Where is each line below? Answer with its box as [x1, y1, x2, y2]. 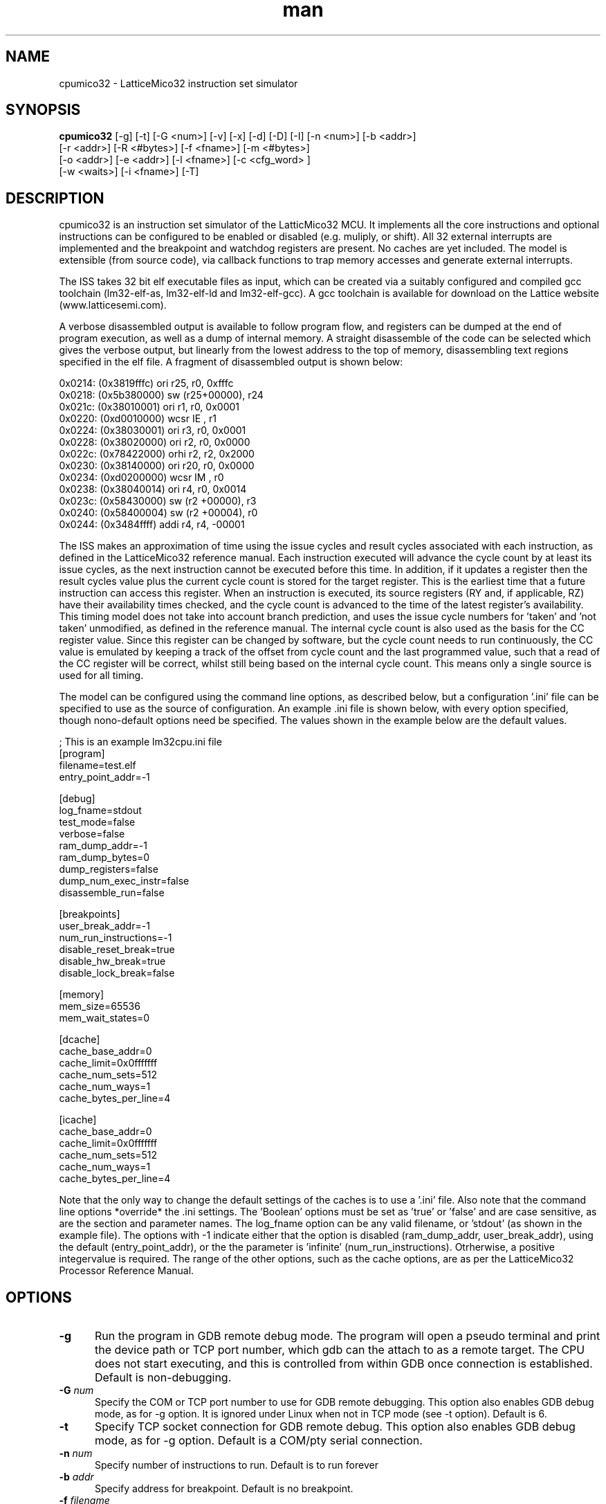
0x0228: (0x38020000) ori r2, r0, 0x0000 [59, 436, 250, 449]
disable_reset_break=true [59, 943, 175, 956]
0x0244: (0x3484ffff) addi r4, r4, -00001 [59, 518, 245, 531]
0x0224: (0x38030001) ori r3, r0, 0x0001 [59, 424, 246, 437]
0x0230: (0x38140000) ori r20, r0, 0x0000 [59, 460, 255, 472]
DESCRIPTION [6, 189, 104, 207]
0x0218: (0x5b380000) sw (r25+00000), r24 [59, 389, 264, 401]
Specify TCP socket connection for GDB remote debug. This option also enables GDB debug [94, 1420, 576, 1434]
